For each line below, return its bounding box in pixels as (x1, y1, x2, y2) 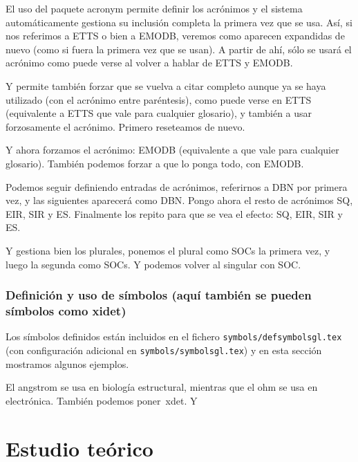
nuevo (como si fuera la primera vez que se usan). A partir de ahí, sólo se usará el (6, 41, 352, 56)
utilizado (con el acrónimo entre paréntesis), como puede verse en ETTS (6, 92, 312, 107)
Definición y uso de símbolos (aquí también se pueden (6, 286, 312, 304)
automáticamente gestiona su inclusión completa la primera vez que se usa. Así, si (6, 15, 352, 29)
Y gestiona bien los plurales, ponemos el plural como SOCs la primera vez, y (6, 243, 330, 257)
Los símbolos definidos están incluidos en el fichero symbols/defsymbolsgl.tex (6, 329, 342, 344)
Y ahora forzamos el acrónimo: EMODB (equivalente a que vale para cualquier (6, 142, 339, 157)
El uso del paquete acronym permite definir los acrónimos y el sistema (6, 1, 303, 15)
